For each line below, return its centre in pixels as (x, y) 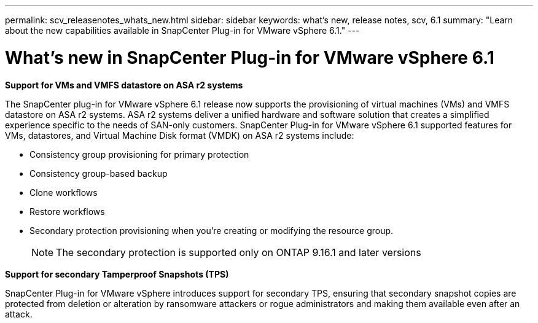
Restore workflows (67, 211)
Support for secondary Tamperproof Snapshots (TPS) (117, 274)
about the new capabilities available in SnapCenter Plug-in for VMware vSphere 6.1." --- (182, 30)
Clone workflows (64, 192)
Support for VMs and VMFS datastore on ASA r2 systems (124, 85)
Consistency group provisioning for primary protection (139, 154)
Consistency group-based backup (99, 173)
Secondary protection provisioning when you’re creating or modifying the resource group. (212, 230)
